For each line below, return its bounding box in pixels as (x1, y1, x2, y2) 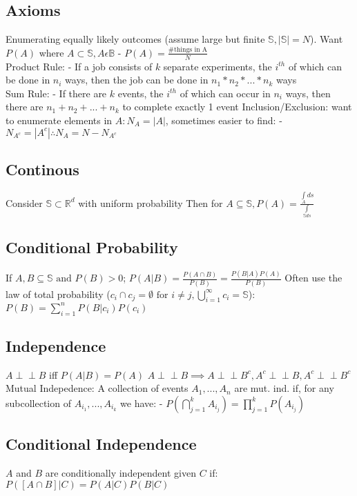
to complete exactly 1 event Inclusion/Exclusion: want (122, 99, 352, 114)
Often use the (284, 270, 342, 285)
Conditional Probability (6, 237, 178, 258)
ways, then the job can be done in (65, 72, 209, 87)
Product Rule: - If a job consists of (6, 59, 153, 73)
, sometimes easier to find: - (165, 113, 282, 127)
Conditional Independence (6, 433, 197, 455)
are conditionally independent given (45, 466, 196, 480)
